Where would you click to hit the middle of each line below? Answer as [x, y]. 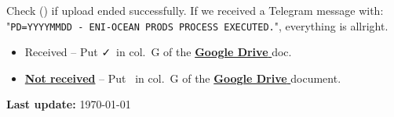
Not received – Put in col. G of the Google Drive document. [183, 78]
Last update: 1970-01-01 [69, 104]
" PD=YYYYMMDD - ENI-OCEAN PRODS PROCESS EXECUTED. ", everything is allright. [197, 25]
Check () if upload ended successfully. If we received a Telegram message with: [195, 10]
